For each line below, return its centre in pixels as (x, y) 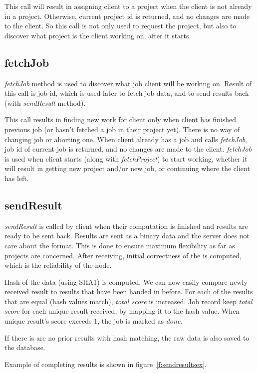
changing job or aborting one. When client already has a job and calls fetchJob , (126, 139)
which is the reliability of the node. (58, 265)
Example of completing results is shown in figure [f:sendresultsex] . (106, 364)
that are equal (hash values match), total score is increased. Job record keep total (128, 301)
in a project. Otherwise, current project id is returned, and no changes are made (127, 16)
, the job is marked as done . (140, 321)
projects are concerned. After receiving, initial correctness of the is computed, (123, 255)
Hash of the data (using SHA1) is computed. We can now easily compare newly (126, 281)
